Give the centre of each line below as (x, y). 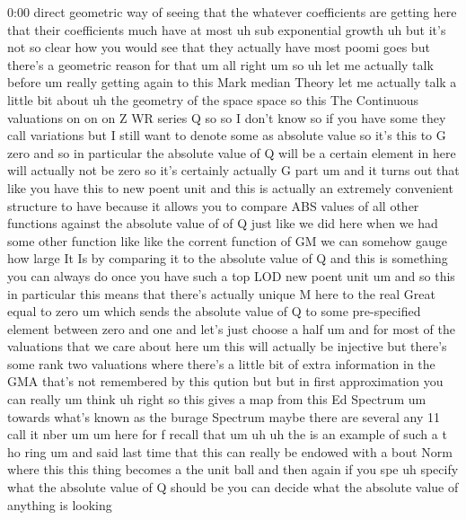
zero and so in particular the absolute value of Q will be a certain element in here (232, 152)
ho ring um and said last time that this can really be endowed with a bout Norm (230, 451)
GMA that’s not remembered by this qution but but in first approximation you (225, 381)
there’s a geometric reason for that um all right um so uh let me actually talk (220, 64)
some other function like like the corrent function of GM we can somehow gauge (227, 240)
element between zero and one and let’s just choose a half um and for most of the (231, 328)
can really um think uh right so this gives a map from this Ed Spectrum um (217, 399)
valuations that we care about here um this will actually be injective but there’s (227, 346)
